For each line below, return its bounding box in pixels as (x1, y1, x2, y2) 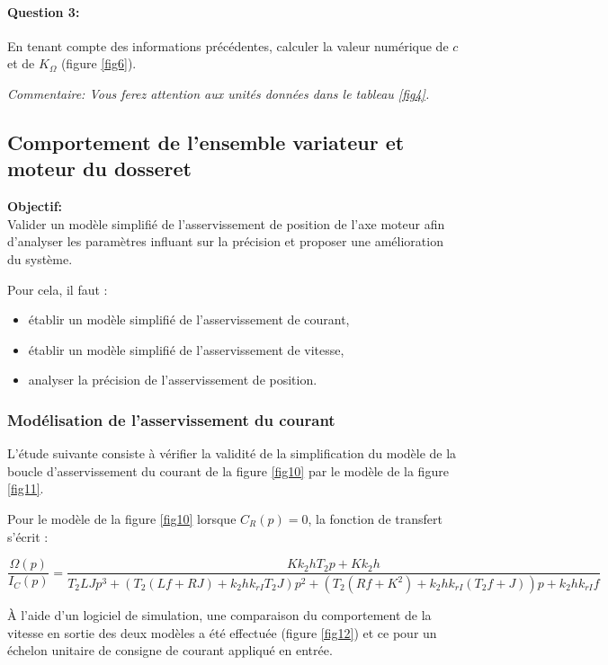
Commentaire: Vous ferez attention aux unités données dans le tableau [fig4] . (7, 84, 430, 102)
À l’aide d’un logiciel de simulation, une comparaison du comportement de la (7, 606, 432, 625)
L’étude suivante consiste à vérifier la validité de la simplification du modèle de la (7, 444, 457, 463)
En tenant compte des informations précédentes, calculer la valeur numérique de (7, 36, 449, 55)
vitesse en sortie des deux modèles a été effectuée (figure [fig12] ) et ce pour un (7, 623, 437, 642)
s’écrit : (7, 527, 49, 545)
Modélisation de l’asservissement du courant (7, 408, 335, 430)
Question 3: (7, 2, 80, 21)
